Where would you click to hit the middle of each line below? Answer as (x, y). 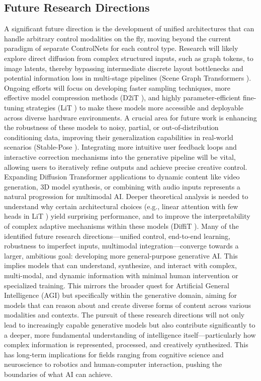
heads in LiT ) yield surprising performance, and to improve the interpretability (127, 216)
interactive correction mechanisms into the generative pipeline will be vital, (120, 156)
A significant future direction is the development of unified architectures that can (129, 28)
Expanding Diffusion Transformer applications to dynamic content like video (122, 177)
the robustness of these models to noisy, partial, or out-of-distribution (111, 127)
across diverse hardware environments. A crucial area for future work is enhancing (130, 117)
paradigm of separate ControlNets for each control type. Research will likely (121, 48)
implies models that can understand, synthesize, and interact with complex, (120, 265)
